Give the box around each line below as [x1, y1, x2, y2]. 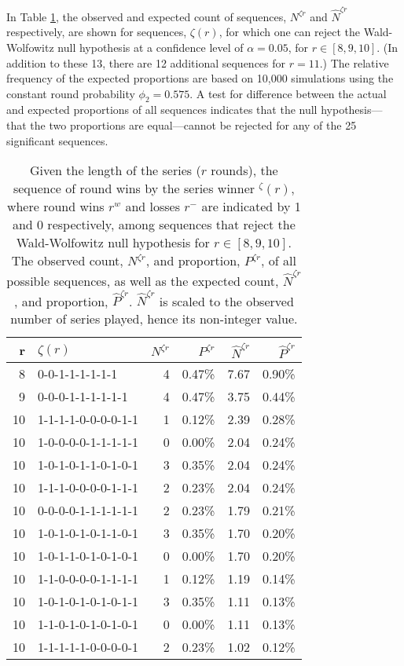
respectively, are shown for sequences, [6, 24, 187, 40]
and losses [125, 197, 181, 216]
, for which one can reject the [219, 24, 361, 40]
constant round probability [6, 85, 135, 101]
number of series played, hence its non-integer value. [10, 309, 298, 328]
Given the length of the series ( [29, 161, 201, 180]
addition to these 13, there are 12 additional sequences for [6, 54, 286, 71]
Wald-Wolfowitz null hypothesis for [16, 233, 210, 252]
